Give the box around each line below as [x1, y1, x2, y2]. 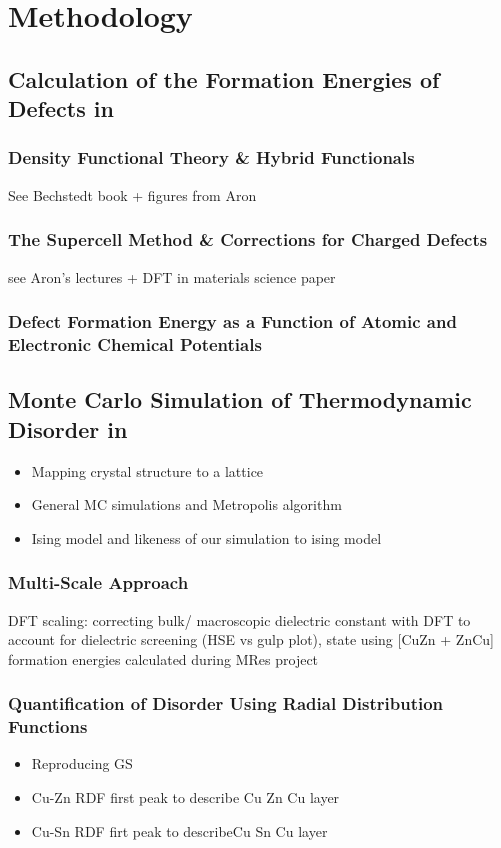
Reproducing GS [31, 753, 133, 774]
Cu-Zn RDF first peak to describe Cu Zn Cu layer [31, 787, 340, 808]
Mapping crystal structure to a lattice [31, 460, 264, 481]
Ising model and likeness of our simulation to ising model [31, 527, 382, 548]
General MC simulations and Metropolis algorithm [31, 494, 342, 515]
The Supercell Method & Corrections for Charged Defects [8, 227, 488, 252]
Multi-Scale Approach [8, 570, 189, 595]
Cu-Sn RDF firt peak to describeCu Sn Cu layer [31, 820, 328, 841]
